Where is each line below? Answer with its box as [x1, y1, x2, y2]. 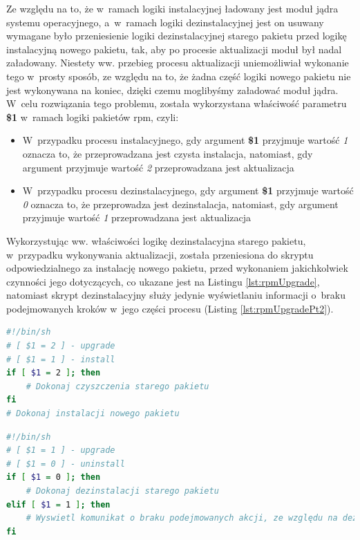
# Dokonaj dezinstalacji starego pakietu [26, 486, 219, 496]
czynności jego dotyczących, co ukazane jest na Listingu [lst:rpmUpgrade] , [6, 274, 320, 288]
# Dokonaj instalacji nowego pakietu [6, 409, 180, 419]
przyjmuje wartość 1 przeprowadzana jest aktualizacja [22, 210, 252, 225]
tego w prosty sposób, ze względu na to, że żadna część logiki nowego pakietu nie [6, 68, 351, 83]
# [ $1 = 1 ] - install [6, 354, 115, 364]
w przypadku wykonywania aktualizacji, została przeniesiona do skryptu [6, 247, 314, 261]
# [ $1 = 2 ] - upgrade [6, 341, 115, 351]
